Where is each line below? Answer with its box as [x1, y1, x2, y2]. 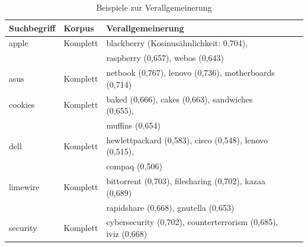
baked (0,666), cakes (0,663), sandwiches [106, 92, 253, 105]
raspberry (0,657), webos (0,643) [106, 52, 224, 64]
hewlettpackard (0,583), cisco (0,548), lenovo [106, 133, 268, 146]
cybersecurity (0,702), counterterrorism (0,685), [106, 216, 278, 228]
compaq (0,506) [106, 160, 162, 172]
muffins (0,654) [106, 119, 161, 131]
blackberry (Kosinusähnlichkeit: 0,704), [106, 37, 248, 49]
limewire [9, 180, 40, 193]
